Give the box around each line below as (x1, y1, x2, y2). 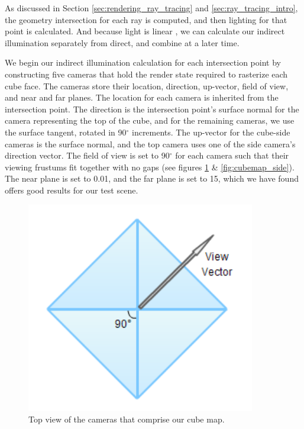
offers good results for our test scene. (5, 183, 138, 196)
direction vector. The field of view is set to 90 (5, 149, 170, 162)
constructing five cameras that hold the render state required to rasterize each (5, 67, 288, 80)
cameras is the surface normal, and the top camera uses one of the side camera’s (5, 137, 296, 150)
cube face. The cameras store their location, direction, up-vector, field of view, (5, 79, 289, 92)
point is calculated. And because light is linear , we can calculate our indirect (5, 25, 285, 37)
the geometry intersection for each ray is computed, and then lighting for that (5, 13, 287, 25)
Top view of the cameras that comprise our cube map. (28, 413, 225, 425)
